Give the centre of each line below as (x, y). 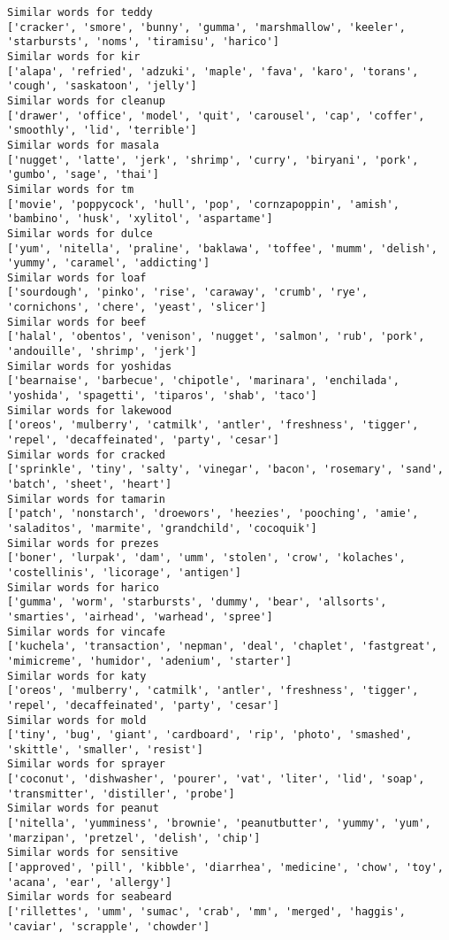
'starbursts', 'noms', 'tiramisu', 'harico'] (143, 42)
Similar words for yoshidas (90, 366)
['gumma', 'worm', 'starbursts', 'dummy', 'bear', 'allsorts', (197, 602)
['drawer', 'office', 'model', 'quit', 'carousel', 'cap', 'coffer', (216, 116)
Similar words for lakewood (90, 410)
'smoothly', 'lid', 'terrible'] (102, 131)
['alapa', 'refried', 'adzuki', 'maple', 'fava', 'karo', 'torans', (213, 71)
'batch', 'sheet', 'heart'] (90, 484)
